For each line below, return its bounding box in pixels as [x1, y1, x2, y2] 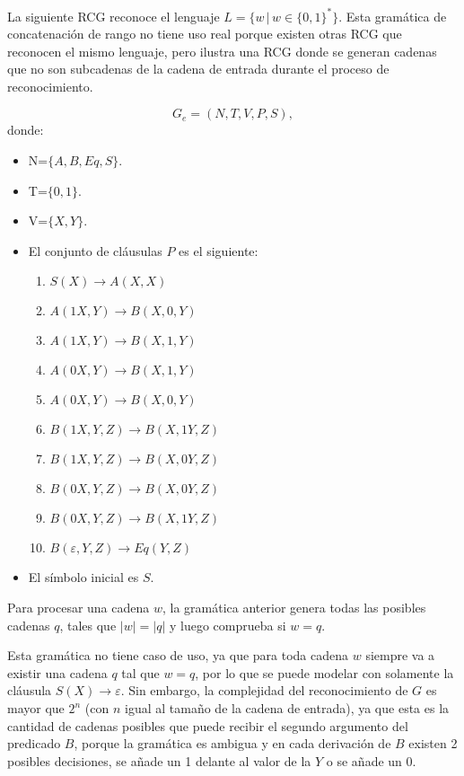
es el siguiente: [179, 241, 258, 260]
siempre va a [365, 646, 435, 665]
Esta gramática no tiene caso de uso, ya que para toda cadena [7, 646, 349, 665]
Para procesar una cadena [7, 598, 150, 617]
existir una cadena [7, 663, 108, 682]
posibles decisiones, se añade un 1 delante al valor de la [7, 751, 311, 770]
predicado [7, 734, 61, 753]
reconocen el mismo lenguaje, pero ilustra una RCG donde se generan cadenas [7, 41, 437, 60]
